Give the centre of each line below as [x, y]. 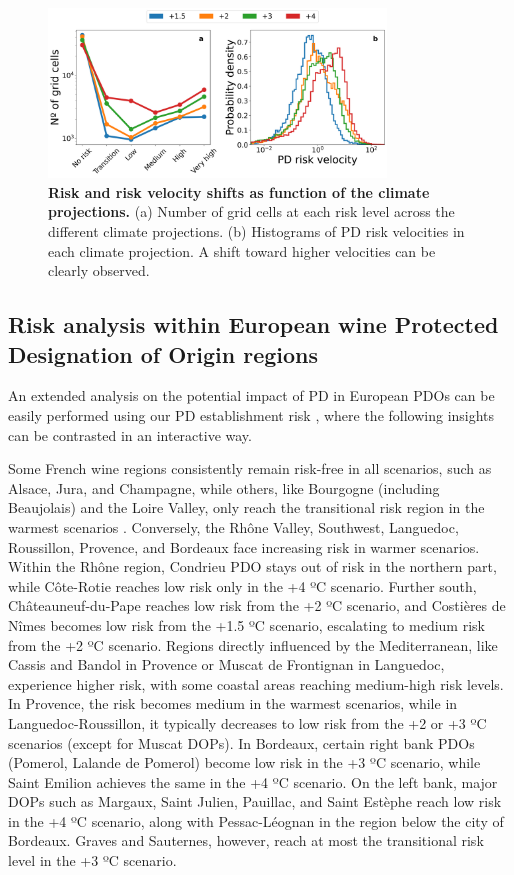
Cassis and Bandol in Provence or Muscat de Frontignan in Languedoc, [226, 664]
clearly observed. [99, 270]
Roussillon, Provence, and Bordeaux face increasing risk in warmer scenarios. [244, 546]
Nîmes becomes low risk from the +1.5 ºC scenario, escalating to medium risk [246, 624]
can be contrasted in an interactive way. [130, 434]
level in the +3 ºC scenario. [92, 860]
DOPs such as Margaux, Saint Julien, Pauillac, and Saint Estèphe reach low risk [255, 801]
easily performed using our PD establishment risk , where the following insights [251, 415]
